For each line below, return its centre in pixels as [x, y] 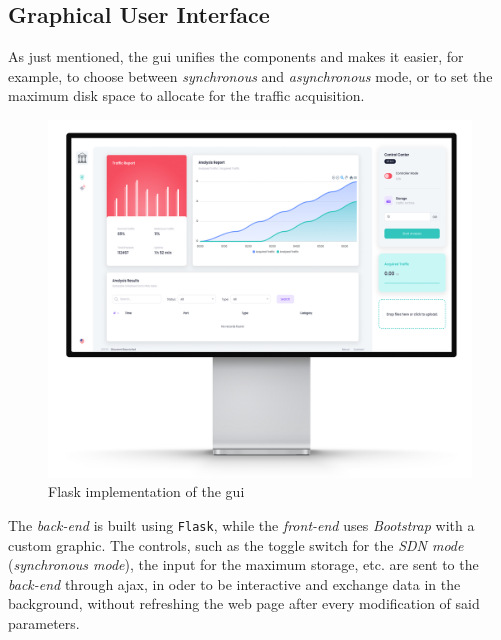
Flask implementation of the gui [146, 491]
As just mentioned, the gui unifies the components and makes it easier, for [236, 56]
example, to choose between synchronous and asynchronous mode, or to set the [250, 75]
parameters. [44, 622]
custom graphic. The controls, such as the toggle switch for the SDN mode [236, 544]
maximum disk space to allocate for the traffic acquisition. [186, 95]
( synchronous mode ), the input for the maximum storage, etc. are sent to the [243, 564]
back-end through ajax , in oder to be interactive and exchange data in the [234, 583]
